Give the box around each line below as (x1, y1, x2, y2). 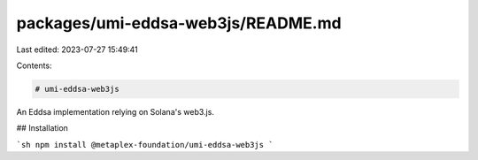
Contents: (16, 60, 52, 71)
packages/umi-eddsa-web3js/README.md (16, 13, 342, 33)
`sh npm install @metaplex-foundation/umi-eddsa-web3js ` (16, 140, 274, 149)
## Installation (16, 123, 68, 133)
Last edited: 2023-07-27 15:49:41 (16, 44, 139, 55)
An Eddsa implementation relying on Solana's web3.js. (16, 106, 214, 117)
